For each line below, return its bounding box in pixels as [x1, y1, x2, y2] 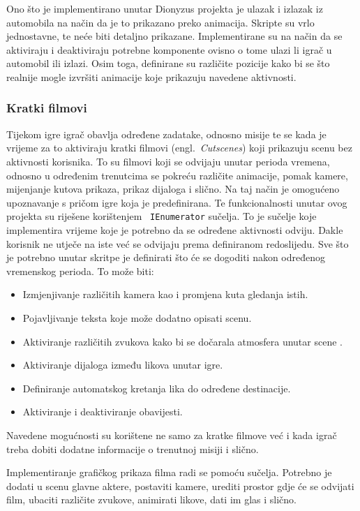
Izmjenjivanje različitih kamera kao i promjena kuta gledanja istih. [22, 287, 308, 302]
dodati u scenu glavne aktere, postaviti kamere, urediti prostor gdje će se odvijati [6, 478, 354, 493]
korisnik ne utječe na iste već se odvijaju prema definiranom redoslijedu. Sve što [6, 236, 349, 251]
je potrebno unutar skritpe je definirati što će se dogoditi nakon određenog [6, 250, 326, 265]
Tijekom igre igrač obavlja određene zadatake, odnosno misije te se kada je [6, 126, 327, 141]
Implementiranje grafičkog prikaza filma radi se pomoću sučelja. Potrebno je [6, 465, 332, 480]
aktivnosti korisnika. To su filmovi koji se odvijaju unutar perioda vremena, [6, 154, 330, 168]
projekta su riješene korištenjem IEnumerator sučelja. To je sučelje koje [6, 209, 317, 223]
